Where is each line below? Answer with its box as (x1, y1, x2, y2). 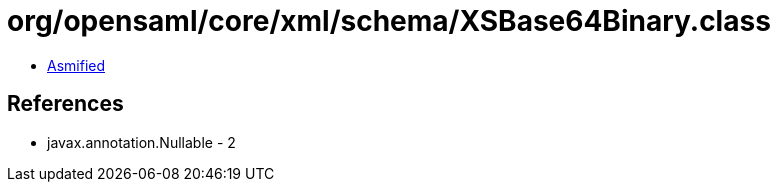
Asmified (47, 56, 106, 74)
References (7, 91, 124, 117)
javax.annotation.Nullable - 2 (47, 133, 236, 151)
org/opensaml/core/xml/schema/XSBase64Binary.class (7, 4, 771, 38)
